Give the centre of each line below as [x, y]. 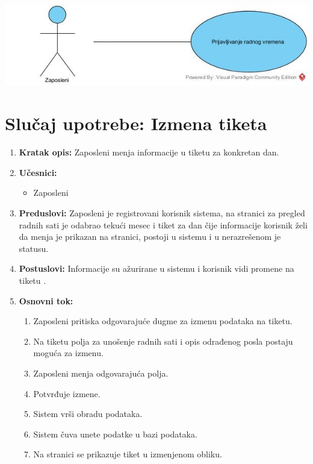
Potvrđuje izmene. [67, 393]
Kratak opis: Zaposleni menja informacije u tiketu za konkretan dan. [149, 152]
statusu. [34, 248]
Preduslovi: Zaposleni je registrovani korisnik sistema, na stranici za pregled [162, 213]
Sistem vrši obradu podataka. [88, 414]
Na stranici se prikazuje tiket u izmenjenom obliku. [128, 454]
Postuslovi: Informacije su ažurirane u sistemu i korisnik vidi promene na [156, 268]
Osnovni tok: [46, 300]
